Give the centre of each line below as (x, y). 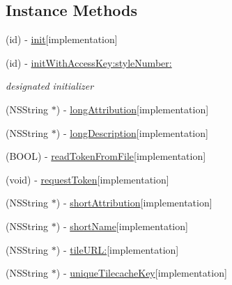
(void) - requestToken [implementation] (87, 179)
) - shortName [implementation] (122, 226)
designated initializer (50, 86)
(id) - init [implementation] (62, 39)
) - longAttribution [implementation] (132, 109)
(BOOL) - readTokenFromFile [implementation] (106, 156)
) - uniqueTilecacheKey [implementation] (141, 273)
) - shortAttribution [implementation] (134, 203)
